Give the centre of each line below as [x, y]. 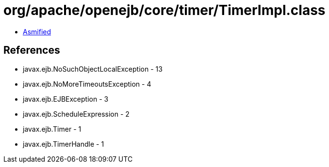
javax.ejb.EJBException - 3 [66, 99]
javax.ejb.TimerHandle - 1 [64, 144]
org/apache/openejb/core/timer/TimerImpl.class [164, 10]
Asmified [37, 31]
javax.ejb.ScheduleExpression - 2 [76, 114]
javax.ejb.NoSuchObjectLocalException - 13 [93, 69]
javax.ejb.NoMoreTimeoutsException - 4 [87, 84]
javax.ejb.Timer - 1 [52, 129]
